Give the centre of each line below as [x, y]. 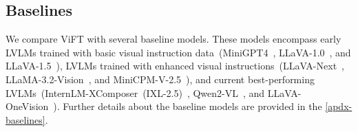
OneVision [27, 106]
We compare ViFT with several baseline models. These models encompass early [173, 39]
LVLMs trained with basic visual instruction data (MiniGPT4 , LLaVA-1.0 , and [178, 52]
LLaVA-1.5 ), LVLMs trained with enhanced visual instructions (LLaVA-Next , [175, 66]
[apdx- [339, 106]
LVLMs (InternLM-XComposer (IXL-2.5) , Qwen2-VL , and [135, 92]
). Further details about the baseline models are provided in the [188, 106]
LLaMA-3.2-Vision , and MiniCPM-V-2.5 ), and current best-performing [160, 79]
